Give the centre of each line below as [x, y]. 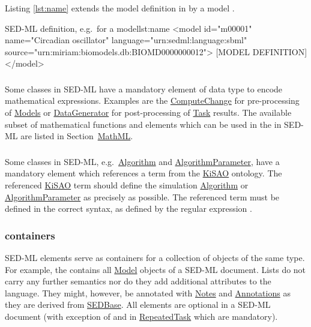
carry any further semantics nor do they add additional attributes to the [138, 281]
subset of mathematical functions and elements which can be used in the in [143, 124]
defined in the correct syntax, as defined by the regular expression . [128, 208]
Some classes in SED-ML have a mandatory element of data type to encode [144, 88]
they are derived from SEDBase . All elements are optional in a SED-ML [138, 304]
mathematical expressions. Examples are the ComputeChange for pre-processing [152, 100]
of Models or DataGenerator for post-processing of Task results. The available [148, 112]
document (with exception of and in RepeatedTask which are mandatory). [141, 316]
